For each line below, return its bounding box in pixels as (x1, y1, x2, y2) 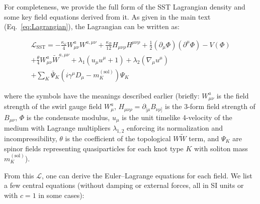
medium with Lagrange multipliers (4, 122, 111, 133)
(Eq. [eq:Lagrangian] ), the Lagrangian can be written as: (4, 21, 180, 32)
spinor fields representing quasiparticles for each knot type (4, 143, 184, 153)
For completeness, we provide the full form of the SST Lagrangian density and (4, 2, 245, 12)
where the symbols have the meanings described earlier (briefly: (4, 90, 200, 100)
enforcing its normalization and (127, 122, 223, 133)
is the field (216, 90, 249, 100)
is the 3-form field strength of (164, 101, 255, 112)
